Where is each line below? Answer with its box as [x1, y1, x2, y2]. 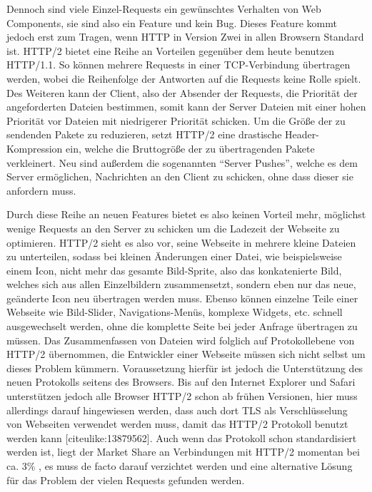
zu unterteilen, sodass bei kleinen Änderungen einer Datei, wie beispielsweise [6, 249, 342, 264]
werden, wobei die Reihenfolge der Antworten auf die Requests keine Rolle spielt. [6, 71, 361, 86]
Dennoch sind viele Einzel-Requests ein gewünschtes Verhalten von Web [6, 1, 321, 16]
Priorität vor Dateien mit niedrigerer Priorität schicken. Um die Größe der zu [6, 113, 346, 128]
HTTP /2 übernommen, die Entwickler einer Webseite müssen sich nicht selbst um [6, 347, 366, 362]
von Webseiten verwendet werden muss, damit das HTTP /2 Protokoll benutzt [6, 416, 348, 431]
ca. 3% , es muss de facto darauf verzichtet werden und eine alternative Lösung [6, 458, 353, 473]
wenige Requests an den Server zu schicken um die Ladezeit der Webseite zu [6, 220, 340, 235]
